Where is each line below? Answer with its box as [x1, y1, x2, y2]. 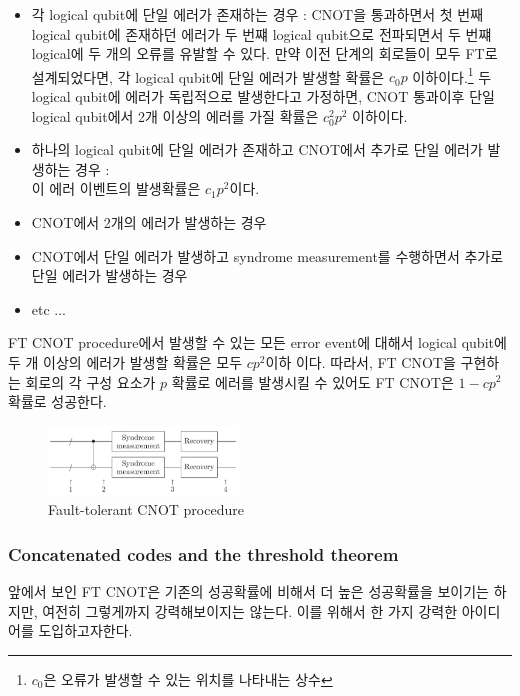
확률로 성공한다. [8, 391, 107, 412]
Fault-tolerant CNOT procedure [48, 499, 244, 520]
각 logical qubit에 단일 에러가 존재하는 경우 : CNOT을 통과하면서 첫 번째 [31, 4, 484, 24]
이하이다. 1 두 [412, 63, 492, 87]
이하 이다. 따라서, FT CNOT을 [265, 351, 456, 372]
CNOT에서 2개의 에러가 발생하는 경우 [31, 212, 267, 232]
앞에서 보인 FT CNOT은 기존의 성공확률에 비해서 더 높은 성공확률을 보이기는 [8, 580, 489, 601]
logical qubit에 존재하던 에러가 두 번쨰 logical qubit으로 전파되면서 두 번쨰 [31, 23, 492, 44]
